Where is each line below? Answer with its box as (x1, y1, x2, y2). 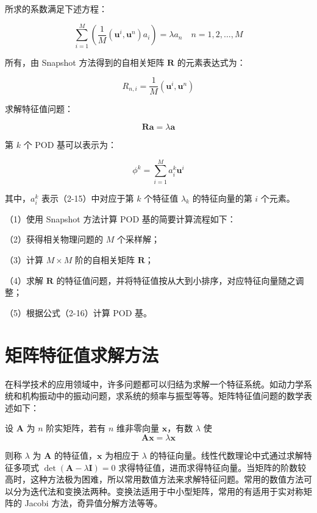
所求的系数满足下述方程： (5, 2, 107, 15)
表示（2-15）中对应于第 (41, 191, 134, 204)
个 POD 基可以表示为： (23, 138, 117, 150)
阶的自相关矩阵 (75, 253, 135, 266)
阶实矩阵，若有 (46, 422, 106, 434)
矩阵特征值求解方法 (5, 342, 159, 367)
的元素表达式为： (177, 55, 246, 68)
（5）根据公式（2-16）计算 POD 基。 (5, 306, 152, 319)
